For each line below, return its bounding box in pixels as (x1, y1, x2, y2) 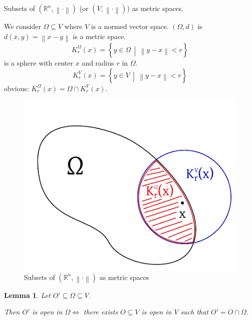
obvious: (4, 83, 29, 93)
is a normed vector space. (91, 21, 169, 31)
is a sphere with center (4, 57, 73, 68)
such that (180, 306, 208, 317)
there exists (83, 306, 118, 317)
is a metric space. (72, 31, 126, 41)
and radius (81, 57, 114, 68)
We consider (4, 21, 41, 31)
